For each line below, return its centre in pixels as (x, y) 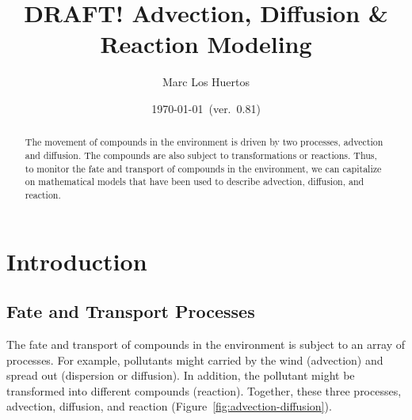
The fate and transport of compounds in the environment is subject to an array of (206, 344)
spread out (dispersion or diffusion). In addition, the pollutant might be (181, 375)
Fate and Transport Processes (131, 311)
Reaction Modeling (206, 44)
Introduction (77, 261)
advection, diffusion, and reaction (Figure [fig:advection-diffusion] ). (169, 406)
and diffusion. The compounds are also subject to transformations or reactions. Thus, (201, 155)
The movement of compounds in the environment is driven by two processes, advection (204, 142)
